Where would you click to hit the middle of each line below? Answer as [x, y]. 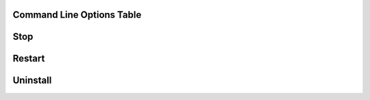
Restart [29, 59]
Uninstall [32, 80]
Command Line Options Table [77, 15]
